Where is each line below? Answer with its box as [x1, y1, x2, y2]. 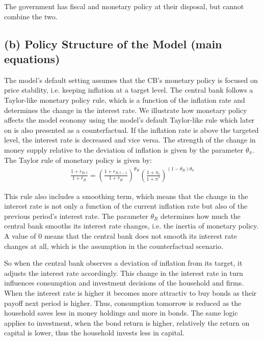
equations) [4, 50, 60, 66]
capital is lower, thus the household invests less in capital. [4, 327, 185, 338]
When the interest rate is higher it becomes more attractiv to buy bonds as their [4, 287, 257, 298]
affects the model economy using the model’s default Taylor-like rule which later [4, 115, 255, 125]
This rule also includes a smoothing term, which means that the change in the [4, 190, 248, 201]
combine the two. [4, 11, 58, 21]
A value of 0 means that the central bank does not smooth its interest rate [4, 230, 238, 241]
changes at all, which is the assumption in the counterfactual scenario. [4, 240, 223, 251]
